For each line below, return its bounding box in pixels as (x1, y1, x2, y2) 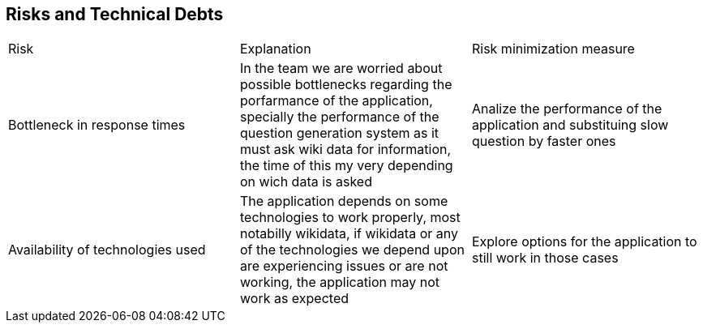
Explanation (239, 41, 311, 58)
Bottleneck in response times (8, 117, 186, 134)
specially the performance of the (239, 109, 439, 126)
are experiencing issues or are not (239, 258, 448, 275)
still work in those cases (471, 250, 619, 267)
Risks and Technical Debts (6, 4, 224, 24)
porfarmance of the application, (239, 92, 433, 109)
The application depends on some (239, 193, 448, 210)
